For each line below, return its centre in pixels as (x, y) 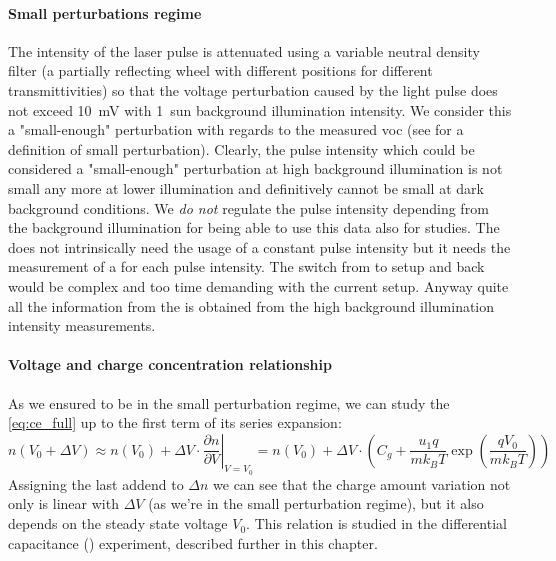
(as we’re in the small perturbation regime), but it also (316, 503)
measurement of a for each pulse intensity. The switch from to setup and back (246, 266)
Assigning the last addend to (96, 483)
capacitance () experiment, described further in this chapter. (193, 542)
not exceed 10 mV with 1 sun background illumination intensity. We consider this (260, 109)
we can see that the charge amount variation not (362, 483)
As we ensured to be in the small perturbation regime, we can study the (229, 402)
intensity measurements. (82, 325)
